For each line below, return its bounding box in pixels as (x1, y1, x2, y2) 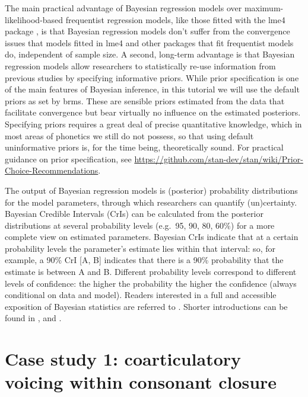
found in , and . (5, 312, 62, 324)
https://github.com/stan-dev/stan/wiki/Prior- (134, 152, 303, 165)
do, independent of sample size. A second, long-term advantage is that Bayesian (5, 48, 295, 60)
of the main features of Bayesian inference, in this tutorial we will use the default (5, 83, 300, 95)
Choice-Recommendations (5, 164, 99, 177)
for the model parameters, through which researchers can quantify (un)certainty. (5, 196, 297, 208)
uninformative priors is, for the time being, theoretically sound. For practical (5, 141, 284, 153)
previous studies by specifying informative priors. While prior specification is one (5, 71, 299, 84)
